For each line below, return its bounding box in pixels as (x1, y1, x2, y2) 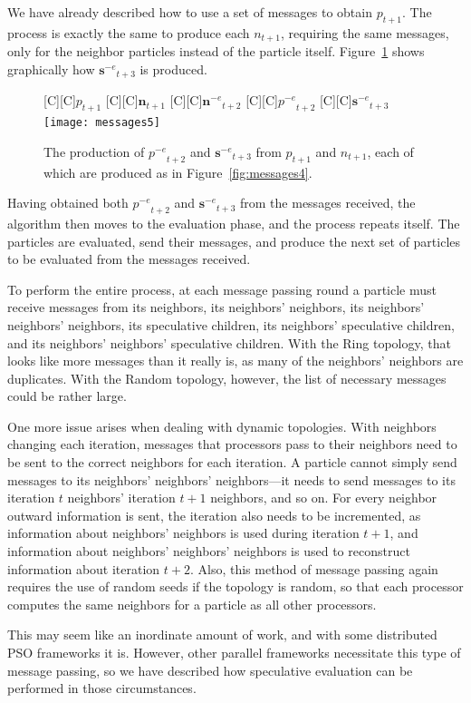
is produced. (139, 59, 207, 78)
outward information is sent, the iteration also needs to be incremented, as (7, 505, 421, 524)
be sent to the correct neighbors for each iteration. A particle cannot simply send (7, 453, 457, 472)
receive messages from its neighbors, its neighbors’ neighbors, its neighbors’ (7, 298, 425, 317)
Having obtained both (7, 193, 129, 212)
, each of (367, 142, 414, 161)
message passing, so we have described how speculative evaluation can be (7, 660, 413, 679)
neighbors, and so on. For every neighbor (210, 488, 437, 507)
